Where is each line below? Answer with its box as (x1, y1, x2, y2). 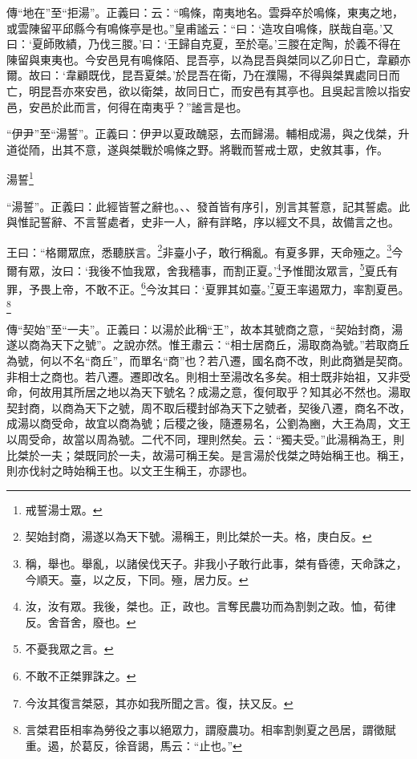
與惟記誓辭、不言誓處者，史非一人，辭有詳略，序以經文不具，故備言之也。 (6, 213, 399, 230)
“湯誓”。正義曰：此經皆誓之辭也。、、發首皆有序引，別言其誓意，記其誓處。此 (6, 197, 411, 214)
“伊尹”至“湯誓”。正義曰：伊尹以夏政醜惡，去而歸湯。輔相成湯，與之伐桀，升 (6, 125, 410, 142)
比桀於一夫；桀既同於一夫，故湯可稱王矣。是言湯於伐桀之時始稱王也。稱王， (6, 446, 411, 463)
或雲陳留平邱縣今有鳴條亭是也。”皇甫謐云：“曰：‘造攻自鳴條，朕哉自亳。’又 (6, 19, 394, 36)
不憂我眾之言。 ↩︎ (25, 640, 114, 657)
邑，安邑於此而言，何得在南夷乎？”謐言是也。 (6, 98, 248, 115)
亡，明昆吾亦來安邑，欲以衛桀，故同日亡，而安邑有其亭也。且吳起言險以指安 (6, 82, 411, 99)
